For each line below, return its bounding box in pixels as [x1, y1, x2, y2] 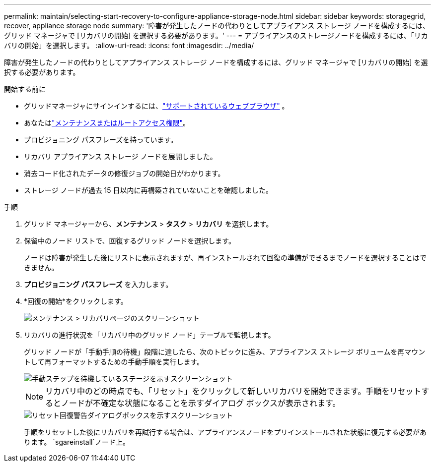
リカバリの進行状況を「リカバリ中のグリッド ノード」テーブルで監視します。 [24, 331, 275, 339]
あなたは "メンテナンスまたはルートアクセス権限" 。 [24, 118, 190, 127]
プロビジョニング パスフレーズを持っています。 [24, 135, 178, 144]
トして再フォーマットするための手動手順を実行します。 [24, 357, 204, 366]
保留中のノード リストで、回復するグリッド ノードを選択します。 [24, 236, 235, 245]
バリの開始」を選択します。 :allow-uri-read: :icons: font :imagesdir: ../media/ [4, 41, 254, 50]
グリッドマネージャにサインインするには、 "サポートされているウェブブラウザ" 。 [24, 102, 289, 110]
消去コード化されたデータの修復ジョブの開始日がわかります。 [24, 169, 225, 177]
